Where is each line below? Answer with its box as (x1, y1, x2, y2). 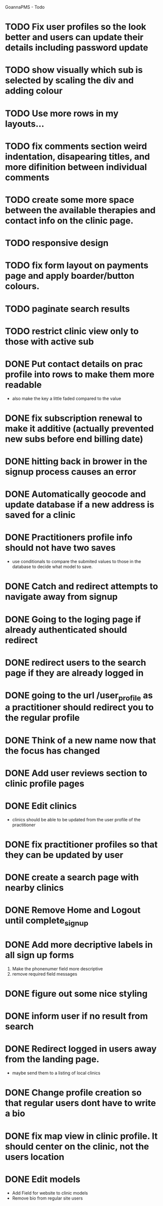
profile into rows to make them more (5, 369, 155, 380)
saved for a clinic (5, 510, 76, 521)
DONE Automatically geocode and (5, 489, 146, 500)
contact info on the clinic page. (5, 215, 134, 226)
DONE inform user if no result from (5, 1010, 148, 1022)
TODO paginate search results (5, 303, 130, 314)
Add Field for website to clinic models (12, 1190, 88, 1196)
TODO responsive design (5, 238, 109, 249)
